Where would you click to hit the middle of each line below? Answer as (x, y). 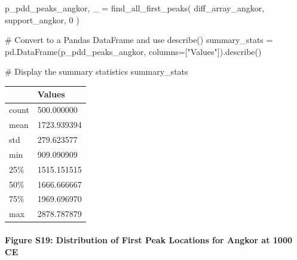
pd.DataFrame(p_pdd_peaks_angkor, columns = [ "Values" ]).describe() (133, 51)
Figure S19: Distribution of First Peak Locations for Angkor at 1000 (148, 239)
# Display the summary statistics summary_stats (97, 71)
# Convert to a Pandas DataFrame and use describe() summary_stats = (139, 40)
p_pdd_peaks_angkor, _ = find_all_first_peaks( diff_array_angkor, (135, 8)
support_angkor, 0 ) (42, 19)
